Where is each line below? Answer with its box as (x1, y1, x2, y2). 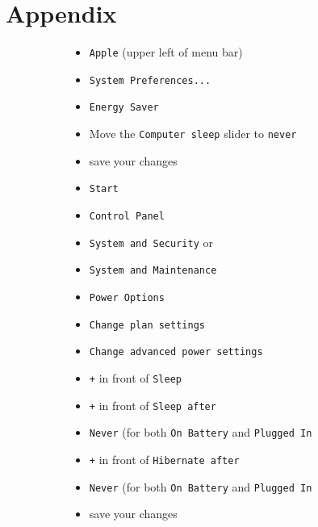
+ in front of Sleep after (89, 396, 216, 413)
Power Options (89, 291, 165, 303)
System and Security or (89, 233, 213, 250)
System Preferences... (89, 74, 211, 86)
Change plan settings (89, 319, 205, 331)
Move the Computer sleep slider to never (89, 125, 297, 142)
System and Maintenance (89, 265, 217, 277)
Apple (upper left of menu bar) (89, 44, 243, 61)
